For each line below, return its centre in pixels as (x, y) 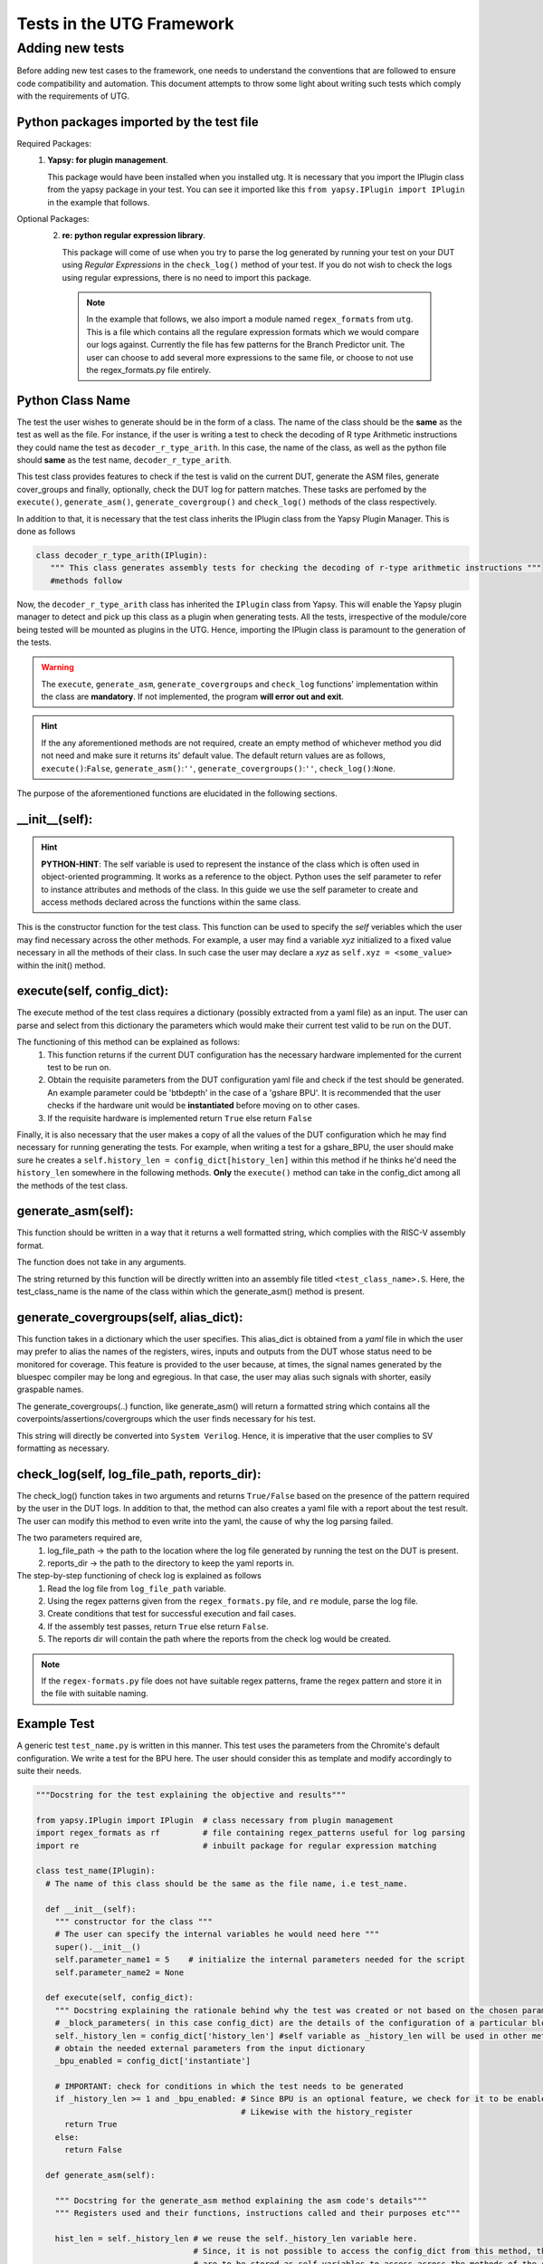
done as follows (46, 531)
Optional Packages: (53, 219)
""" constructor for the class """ (133, 1921)
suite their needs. (49, 1771)
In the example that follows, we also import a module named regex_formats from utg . (250, 319)
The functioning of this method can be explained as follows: (128, 1042)
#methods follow (86, 580)
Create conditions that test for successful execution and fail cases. (172, 1614)
